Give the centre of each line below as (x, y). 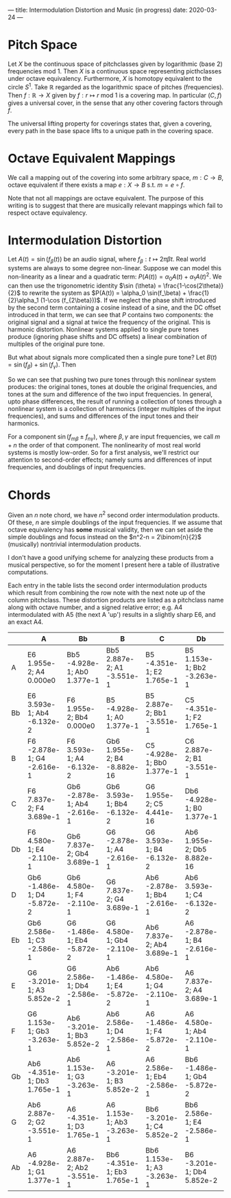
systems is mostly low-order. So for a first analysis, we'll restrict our (104, 453)
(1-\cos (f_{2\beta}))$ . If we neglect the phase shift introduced (128, 300)
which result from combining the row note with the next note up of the (107, 592)
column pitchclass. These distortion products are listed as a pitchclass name (116, 600)
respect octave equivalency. (48, 213)
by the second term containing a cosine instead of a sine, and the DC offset (114, 307)
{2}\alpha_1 (24, 300)
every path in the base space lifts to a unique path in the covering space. (111, 130)
